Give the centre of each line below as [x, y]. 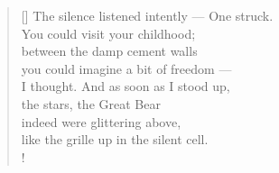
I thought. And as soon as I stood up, [126, 86]
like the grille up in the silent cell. [115, 139]
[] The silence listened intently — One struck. [147, 15]
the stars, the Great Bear [91, 103]
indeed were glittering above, [101, 121]
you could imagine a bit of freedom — [126, 68]
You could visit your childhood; [108, 33]
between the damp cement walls [109, 51]
